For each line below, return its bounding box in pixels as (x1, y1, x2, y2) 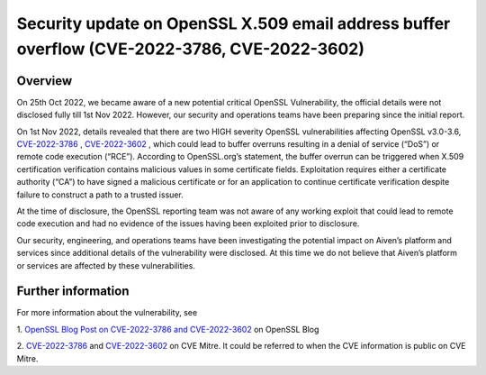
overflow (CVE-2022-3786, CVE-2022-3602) (16, 39, 364, 59)
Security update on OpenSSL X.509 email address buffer (16, 14, 451, 33)
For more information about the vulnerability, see (16, 307, 198, 318)
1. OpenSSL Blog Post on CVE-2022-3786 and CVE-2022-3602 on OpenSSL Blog (16, 324, 319, 334)
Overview (16, 73, 73, 88)
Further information (16, 284, 130, 299)
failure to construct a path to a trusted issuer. (16, 189, 184, 200)
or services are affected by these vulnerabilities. (16, 260, 195, 270)
